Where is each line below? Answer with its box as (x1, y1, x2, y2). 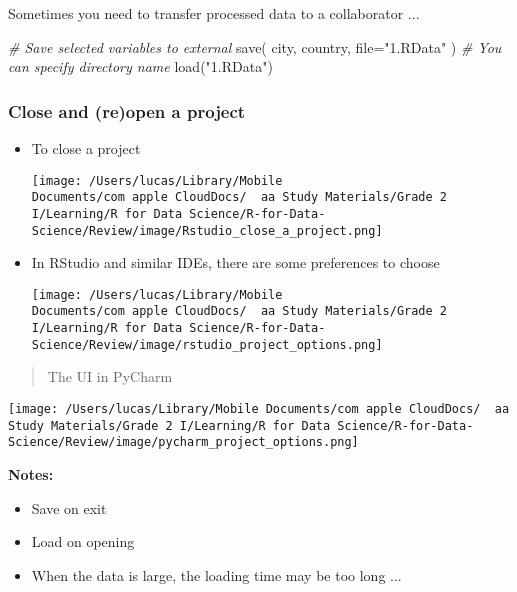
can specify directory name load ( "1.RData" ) (8, 56, 273, 77)
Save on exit (31, 497, 107, 518)
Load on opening (31, 531, 135, 552)
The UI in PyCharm (47, 366, 173, 387)
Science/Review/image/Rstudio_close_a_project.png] (31, 223, 383, 238)
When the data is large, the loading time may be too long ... (31, 564, 402, 585)
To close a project (31, 138, 141, 158)
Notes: (8, 464, 54, 484)
